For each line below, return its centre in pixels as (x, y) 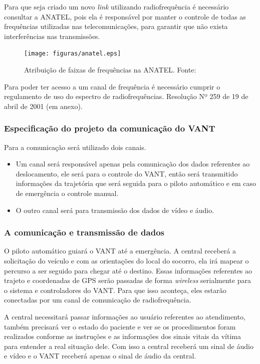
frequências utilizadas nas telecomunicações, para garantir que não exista (116, 26)
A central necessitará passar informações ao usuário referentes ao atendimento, (125, 316)
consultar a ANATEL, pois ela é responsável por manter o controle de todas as (125, 16)
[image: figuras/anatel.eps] (73, 54)
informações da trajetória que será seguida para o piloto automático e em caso (136, 183)
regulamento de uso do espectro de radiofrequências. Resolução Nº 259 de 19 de (126, 96)
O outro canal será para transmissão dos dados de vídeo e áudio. (115, 210)
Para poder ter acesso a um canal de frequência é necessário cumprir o (112, 86)
